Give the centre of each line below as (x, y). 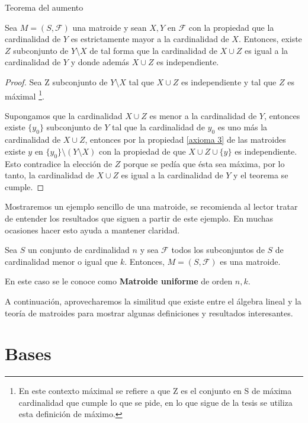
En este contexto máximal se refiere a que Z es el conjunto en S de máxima (155, 391)
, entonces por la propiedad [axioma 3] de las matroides (185, 140)
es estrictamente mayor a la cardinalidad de (150, 39)
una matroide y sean (110, 27)
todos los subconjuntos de (218, 250)
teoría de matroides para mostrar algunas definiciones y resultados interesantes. (149, 313)
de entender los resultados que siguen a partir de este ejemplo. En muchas (139, 218)
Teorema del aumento (44, 7)
